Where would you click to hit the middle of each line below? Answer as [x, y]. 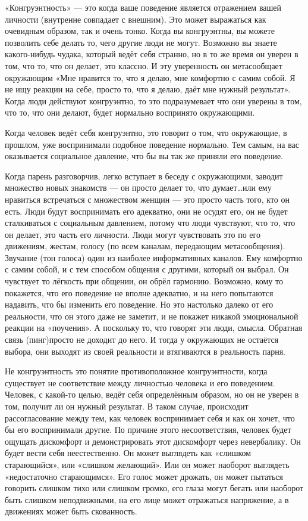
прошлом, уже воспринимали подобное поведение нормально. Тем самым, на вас [152, 144]
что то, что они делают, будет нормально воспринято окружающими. [130, 112]
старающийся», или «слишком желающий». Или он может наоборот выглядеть [147, 464]
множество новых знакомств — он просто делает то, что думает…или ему [138, 187]
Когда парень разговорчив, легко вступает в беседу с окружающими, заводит [144, 176]
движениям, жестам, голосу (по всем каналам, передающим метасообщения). [145, 246]
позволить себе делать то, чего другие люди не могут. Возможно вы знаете [141, 42]
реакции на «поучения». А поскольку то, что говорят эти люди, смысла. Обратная [154, 328]
